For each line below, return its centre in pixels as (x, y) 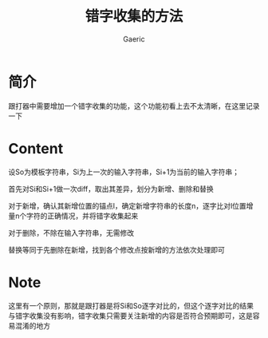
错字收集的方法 (134, 16)
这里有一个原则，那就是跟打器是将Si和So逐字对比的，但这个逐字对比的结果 (131, 305)
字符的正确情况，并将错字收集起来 (83, 216)
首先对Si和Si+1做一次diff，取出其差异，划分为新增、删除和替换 (111, 189)
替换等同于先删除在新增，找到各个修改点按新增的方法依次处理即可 (116, 249)
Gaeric (134, 39)
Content (36, 148)
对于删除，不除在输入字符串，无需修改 (71, 233)
